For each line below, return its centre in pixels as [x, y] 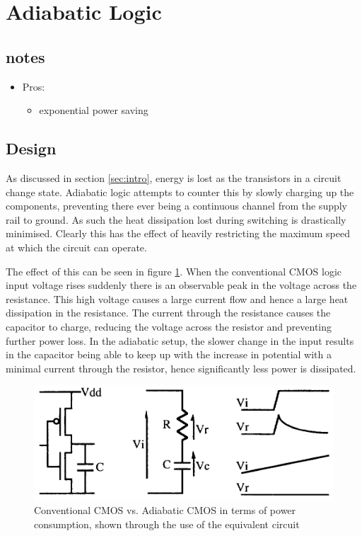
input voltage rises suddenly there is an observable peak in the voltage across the [181, 285]
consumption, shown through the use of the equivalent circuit [167, 524]
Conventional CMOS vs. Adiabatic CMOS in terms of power [165, 510]
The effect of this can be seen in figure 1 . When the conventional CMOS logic [174, 271]
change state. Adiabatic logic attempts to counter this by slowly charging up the [180, 192]
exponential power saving [94, 110]
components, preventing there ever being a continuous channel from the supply [177, 206]
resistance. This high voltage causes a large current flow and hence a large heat [177, 298]
